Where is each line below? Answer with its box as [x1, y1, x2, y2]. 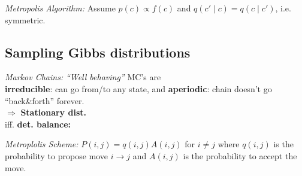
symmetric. [5, 13, 46, 26]
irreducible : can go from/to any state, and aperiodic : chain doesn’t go [5, 82, 272, 95]
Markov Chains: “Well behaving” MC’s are [5, 71, 161, 83]
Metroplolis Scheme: [5, 138, 78, 150]
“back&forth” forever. [5, 94, 84, 107]
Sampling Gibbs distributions [5, 43, 191, 61]
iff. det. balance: [5, 117, 71, 130]
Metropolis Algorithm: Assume [5, 2, 116, 14]
